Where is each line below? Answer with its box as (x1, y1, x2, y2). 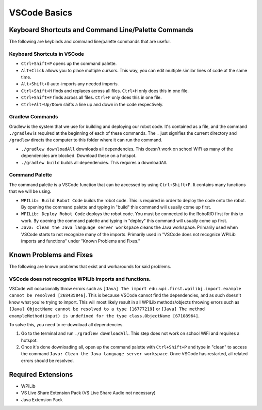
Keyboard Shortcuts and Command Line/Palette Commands (9, 26, 194, 34)
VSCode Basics (9, 7, 73, 18)
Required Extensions (9, 370, 73, 378)
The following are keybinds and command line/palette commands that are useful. (9, 39, 171, 45)
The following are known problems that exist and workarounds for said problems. (9, 263, 172, 269)
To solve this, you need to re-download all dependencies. (9, 321, 124, 327)
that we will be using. (9, 189, 51, 194)
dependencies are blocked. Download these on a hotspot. (21, 153, 137, 158)
